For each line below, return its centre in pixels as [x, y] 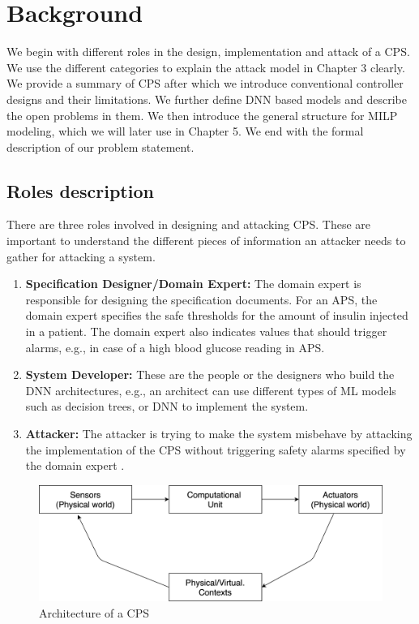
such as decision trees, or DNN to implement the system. [167, 406]
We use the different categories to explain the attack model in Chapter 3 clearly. [206, 67]
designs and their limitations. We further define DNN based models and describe [207, 99]
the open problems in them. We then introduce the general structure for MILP [202, 115]
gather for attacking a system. [81, 256]
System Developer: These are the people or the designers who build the [210, 374]
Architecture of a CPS [94, 612]
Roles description [80, 190]
